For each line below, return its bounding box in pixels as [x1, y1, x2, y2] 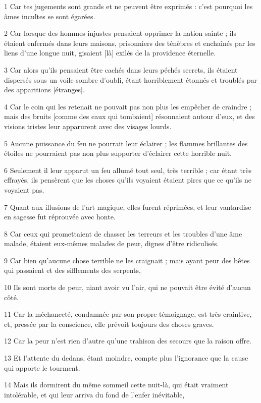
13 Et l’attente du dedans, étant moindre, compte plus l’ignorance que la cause [4, 353, 248, 363]
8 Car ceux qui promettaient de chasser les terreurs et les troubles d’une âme [4, 228, 242, 239]
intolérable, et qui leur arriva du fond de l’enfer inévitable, [4, 389, 185, 399]
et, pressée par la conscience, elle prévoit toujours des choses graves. [4, 318, 214, 329]
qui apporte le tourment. [4, 362, 80, 373]
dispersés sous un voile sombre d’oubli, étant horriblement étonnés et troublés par [4, 74, 257, 85]
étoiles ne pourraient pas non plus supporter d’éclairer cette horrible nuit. [4, 148, 232, 158]
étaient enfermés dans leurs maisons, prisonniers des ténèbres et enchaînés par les [4, 37, 255, 48]
